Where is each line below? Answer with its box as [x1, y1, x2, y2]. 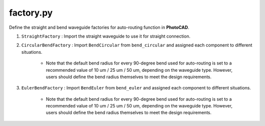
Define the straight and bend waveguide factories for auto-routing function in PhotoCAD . [9, 24, 189, 30]
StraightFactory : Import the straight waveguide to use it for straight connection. [21, 33, 191, 39]
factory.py [9, 7, 53, 18]
